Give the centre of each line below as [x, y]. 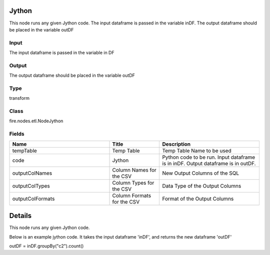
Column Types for [133, 183]
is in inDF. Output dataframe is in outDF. [209, 163]
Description [176, 144]
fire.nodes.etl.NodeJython [36, 121]
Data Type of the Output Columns [202, 186]
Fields [17, 134]
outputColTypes [31, 186]
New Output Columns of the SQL [201, 173]
